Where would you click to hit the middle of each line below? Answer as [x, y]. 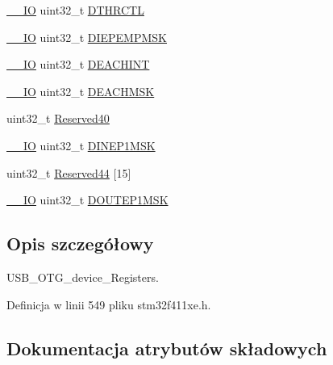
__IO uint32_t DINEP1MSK [81, 145]
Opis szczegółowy [80, 243]
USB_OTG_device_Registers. [83, 277]
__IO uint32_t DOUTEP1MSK [87, 200]
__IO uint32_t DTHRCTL [75, 10]
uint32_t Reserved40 [58, 118]
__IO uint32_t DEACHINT [78, 64]
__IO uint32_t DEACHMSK [81, 91]
